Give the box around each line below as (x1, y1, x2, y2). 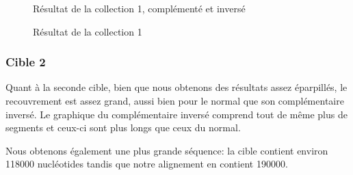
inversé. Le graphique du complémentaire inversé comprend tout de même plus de (5, 107, 348, 121)
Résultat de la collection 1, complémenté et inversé (33, 1, 246, 15)
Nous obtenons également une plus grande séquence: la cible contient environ (5, 143, 328, 157)
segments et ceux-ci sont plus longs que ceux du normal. (5, 120, 241, 135)
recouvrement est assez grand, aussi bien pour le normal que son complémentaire (5, 94, 344, 107)
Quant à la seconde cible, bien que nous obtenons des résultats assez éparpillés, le (5, 80, 348, 94)
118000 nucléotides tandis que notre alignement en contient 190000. (5, 157, 288, 171)
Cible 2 (5, 53, 46, 70)
